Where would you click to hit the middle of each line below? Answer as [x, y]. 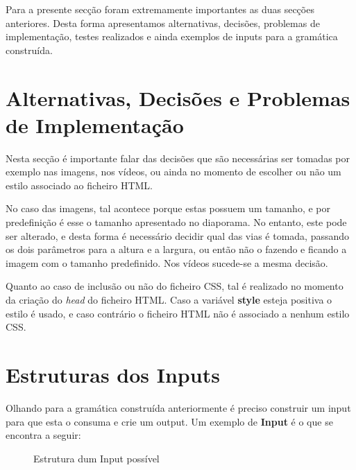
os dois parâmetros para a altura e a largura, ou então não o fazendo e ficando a [176, 249]
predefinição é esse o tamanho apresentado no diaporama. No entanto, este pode [176, 222]
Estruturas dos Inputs [113, 374]
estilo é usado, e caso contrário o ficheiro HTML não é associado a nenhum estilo [178, 313]
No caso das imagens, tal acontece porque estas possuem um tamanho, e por [168, 208]
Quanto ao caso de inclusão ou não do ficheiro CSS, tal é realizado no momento [175, 286]
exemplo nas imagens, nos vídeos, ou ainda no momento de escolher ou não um [173, 172]
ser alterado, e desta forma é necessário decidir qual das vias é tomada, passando [178, 235]
